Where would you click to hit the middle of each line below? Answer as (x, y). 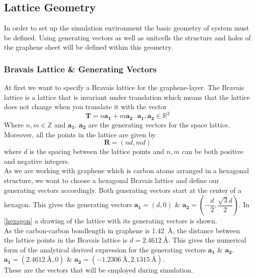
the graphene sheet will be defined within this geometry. (88, 47)
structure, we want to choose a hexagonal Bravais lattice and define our (112, 180)
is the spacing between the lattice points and (97, 151)
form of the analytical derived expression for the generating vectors (105, 249)
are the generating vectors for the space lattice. (159, 124)
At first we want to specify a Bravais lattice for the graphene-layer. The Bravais (124, 87)
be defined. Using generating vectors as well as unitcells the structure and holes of (127, 37)
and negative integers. (37, 161)
